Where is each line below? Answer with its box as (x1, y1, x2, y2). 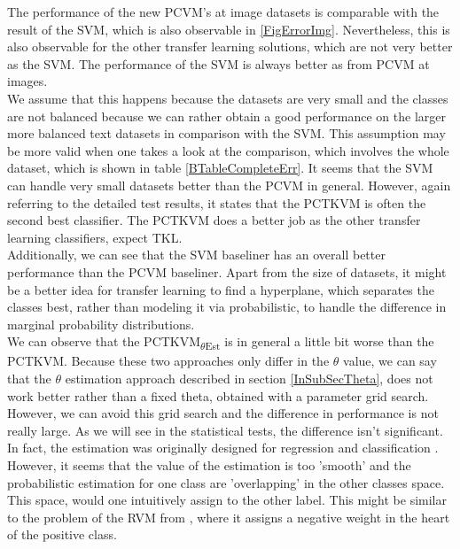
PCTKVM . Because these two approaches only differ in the (7, 352, 330, 370)
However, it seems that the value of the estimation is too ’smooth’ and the (7, 455, 411, 474)
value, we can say (343, 352, 437, 370)
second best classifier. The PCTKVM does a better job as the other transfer (7, 211, 421, 229)
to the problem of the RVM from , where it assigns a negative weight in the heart (7, 507, 450, 526)
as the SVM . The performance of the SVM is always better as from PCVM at (7, 54, 430, 73)
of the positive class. (7, 525, 117, 544)
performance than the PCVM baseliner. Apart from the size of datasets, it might (7, 262, 447, 281)
